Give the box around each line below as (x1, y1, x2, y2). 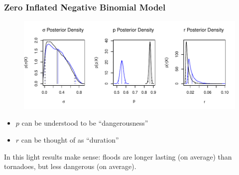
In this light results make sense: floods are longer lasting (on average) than (4, 151, 232, 162)
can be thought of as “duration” (21, 135, 119, 145)
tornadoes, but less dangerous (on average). (4, 161, 136, 172)
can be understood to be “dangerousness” (21, 118, 148, 128)
